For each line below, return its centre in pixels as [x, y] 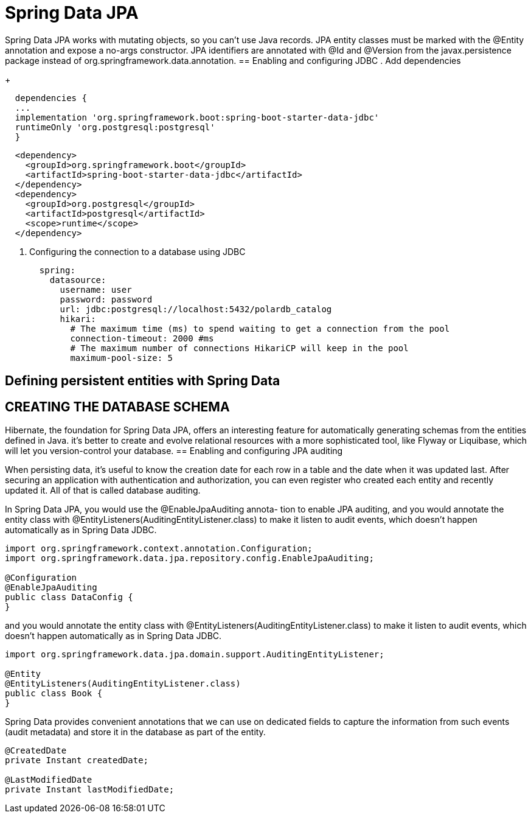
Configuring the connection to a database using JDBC [137, 251]
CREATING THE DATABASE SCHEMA [117, 407]
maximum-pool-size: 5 [122, 358]
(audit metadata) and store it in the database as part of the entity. [135, 732]
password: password [106, 299]
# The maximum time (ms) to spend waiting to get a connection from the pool [260, 328]
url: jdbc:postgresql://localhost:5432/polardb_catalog [196, 309]
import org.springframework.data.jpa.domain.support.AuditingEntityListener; [195, 655]
